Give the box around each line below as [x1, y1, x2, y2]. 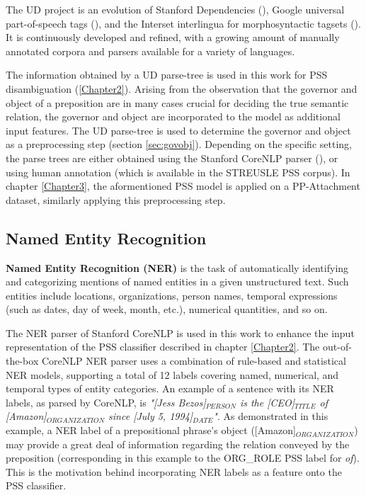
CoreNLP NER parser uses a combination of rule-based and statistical [41, 353, 346, 368]
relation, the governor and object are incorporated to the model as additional [6, 109, 341, 124]
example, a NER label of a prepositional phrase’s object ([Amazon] [6, 423, 296, 438]
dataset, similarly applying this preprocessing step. [6, 192, 226, 207]
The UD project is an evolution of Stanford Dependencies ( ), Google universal [6, 2, 345, 16]
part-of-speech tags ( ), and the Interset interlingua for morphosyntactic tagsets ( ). [6, 16, 361, 30]
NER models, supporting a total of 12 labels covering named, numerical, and [6, 367, 339, 382]
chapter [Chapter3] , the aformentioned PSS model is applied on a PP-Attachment [6, 178, 360, 193]
